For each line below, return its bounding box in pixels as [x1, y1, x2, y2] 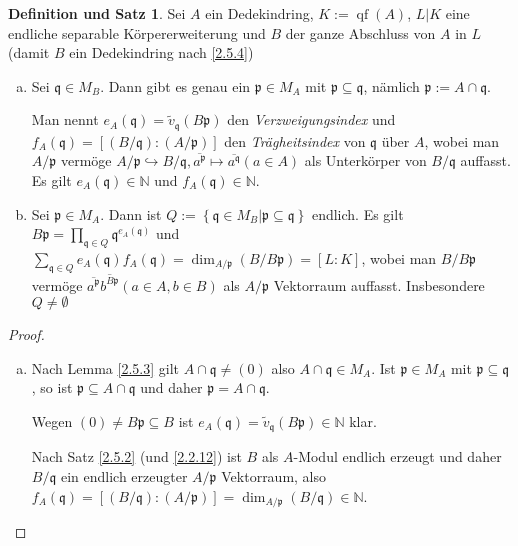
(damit [8, 42, 50, 63]
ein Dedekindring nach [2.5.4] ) [69, 42, 254, 63]
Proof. [8, 324, 45, 345]
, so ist [31, 377, 73, 398]
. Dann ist [100, 203, 162, 224]
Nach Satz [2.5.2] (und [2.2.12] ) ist [31, 446, 242, 467]
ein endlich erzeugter [60, 465, 188, 486]
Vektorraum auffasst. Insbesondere [273, 274, 485, 295]
